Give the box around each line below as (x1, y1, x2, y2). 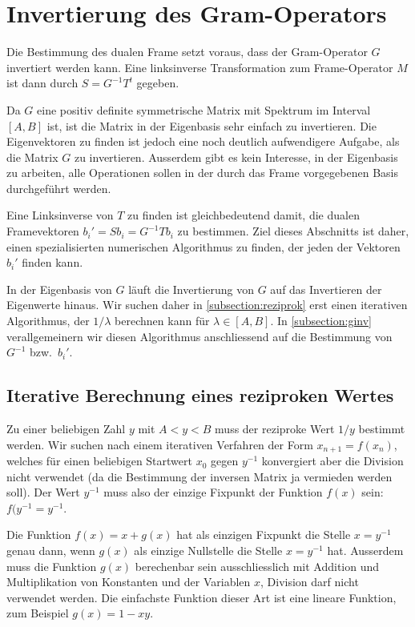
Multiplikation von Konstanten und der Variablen (6, 573, 251, 590)
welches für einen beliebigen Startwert (6, 452, 192, 469)
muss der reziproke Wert (215, 420, 335, 437)
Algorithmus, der (6, 312, 90, 329)
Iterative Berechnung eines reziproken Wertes (6, 383, 394, 408)
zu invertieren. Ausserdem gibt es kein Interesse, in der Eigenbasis (74, 148, 398, 165)
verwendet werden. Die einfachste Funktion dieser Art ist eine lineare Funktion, (6, 589, 397, 605)
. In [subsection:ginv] (270, 312, 372, 329)
